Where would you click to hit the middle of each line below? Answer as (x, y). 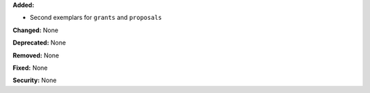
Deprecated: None (39, 43)
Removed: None (36, 55)
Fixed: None (30, 68)
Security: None (35, 80)
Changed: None (35, 30)
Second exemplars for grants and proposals (96, 18)
